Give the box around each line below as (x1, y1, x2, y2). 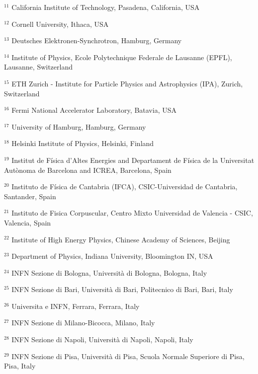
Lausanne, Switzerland (4, 62, 73, 72)
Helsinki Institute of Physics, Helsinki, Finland (11, 138, 154, 149)
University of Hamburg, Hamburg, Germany (11, 121, 146, 132)
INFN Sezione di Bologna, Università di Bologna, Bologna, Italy (11, 267, 207, 278)
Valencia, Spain (4, 217, 51, 227)
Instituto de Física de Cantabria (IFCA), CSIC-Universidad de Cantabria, (11, 181, 238, 192)
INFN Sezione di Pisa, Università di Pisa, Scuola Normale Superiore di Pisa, (11, 351, 245, 361)
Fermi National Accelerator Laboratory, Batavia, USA (11, 105, 176, 115)
